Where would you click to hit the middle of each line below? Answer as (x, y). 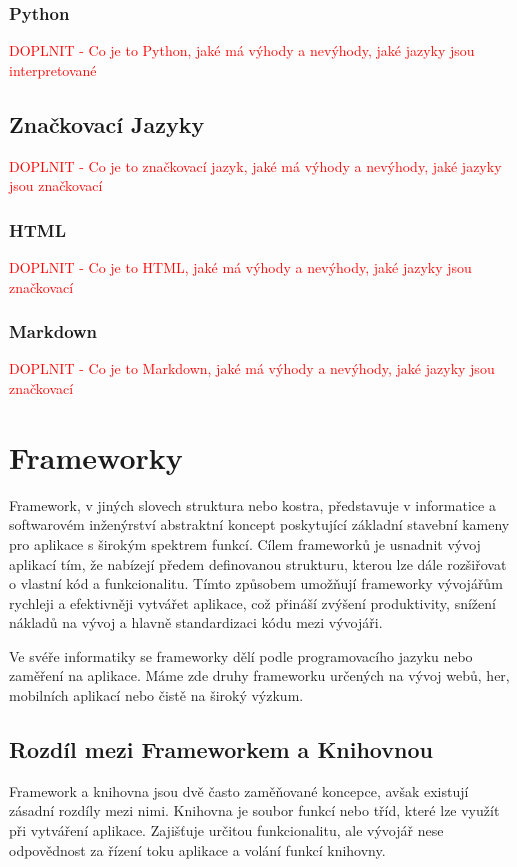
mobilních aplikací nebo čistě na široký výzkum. (156, 695)
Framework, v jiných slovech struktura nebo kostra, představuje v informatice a (252, 504)
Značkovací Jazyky (107, 123)
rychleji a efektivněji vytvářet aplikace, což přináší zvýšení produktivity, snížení (252, 602)
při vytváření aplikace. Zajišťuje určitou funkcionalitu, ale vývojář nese (226, 830)
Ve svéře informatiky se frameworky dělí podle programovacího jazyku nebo (241, 655)
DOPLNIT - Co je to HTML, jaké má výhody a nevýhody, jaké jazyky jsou (240, 267)
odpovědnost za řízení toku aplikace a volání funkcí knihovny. (197, 849)
